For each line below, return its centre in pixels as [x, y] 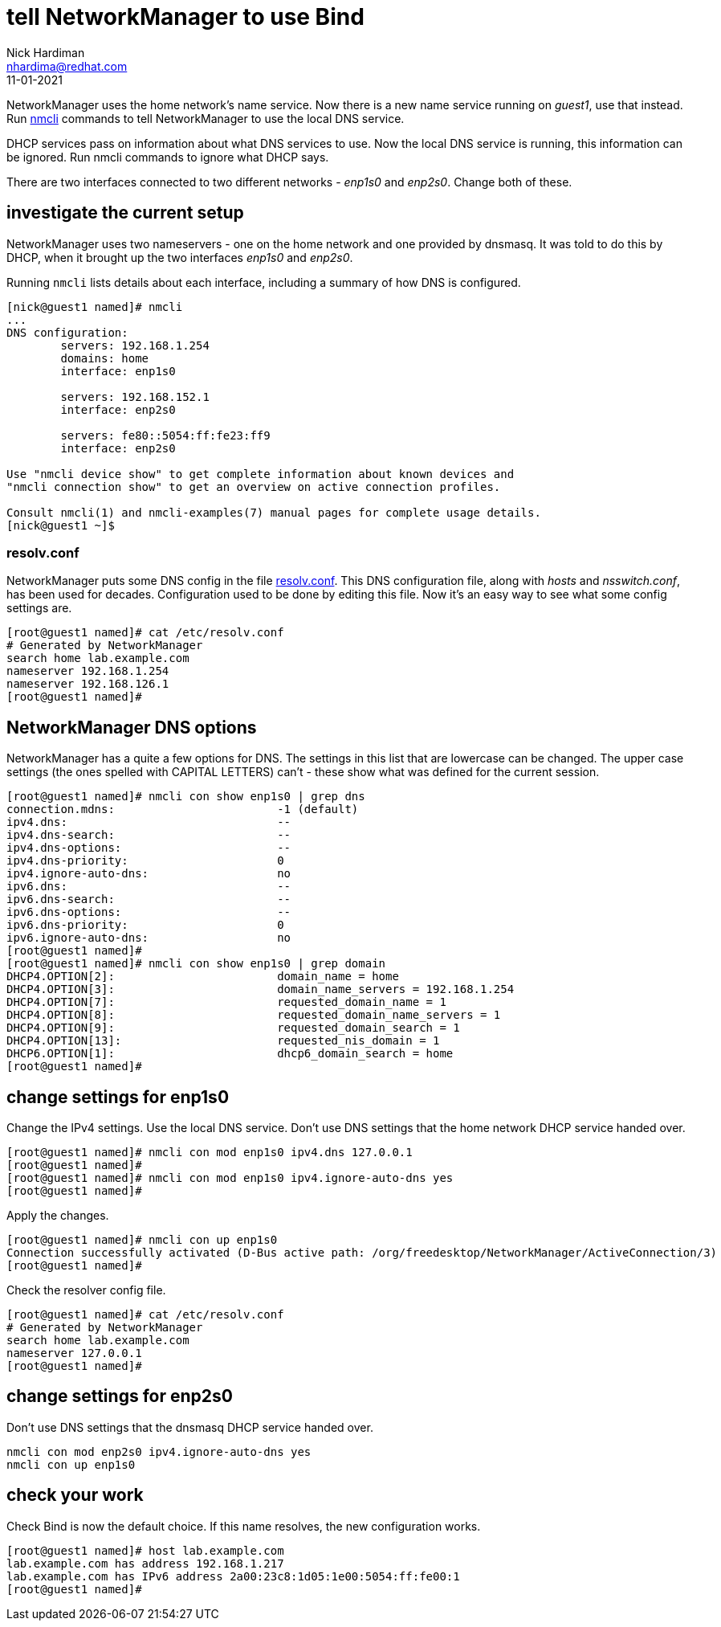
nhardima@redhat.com [67, 66]
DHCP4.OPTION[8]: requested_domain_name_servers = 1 [254, 1015]
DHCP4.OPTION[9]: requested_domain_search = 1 [233, 1028]
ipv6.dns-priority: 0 [145, 925]
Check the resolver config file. [86, 1290]
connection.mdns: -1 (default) [183, 809]
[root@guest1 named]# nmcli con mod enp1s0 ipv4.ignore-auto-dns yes [230, 1178]
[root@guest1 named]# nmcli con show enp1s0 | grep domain [196, 964]
